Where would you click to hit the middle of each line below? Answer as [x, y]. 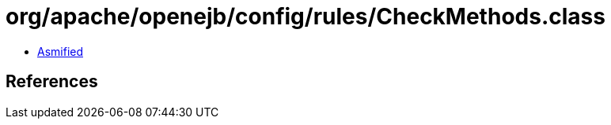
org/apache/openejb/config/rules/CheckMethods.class [305, 17]
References [52, 82]
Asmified [61, 51]
